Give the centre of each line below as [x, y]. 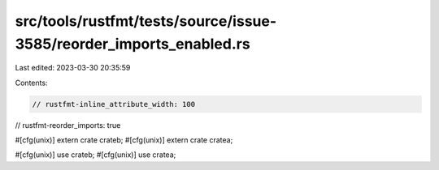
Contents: [31, 83]
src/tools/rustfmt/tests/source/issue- [146, 21]
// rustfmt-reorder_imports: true [68, 125]
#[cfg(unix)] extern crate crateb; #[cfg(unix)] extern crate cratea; [124, 140]
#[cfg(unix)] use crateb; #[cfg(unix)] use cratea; [96, 155]
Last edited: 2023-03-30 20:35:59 [73, 68]
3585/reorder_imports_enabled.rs [133, 44]
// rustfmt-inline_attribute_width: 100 [113, 104]
